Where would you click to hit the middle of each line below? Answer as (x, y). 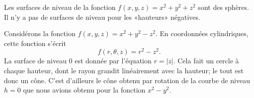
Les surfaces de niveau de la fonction (60, 7)
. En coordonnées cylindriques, (202, 33)
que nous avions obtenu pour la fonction (84, 90)
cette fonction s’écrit (35, 43)
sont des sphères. (223, 7)
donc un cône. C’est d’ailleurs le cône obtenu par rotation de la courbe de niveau (127, 80)
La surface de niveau (35, 61)
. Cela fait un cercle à (206, 61)
